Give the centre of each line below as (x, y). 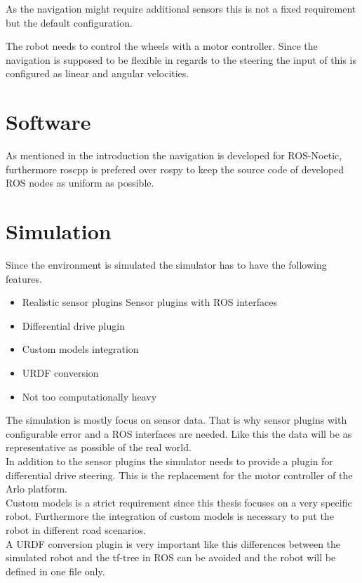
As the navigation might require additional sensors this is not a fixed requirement (181, 8)
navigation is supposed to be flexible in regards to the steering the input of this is (181, 59)
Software (48, 122)
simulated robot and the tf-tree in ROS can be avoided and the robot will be (171, 557)
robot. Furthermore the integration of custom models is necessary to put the (170, 516)
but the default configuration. (69, 22)
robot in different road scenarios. (76, 529)
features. (24, 278)
